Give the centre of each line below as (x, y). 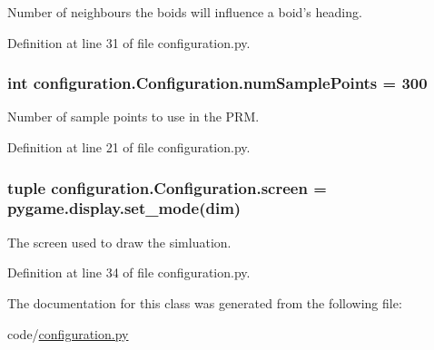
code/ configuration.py (68, 333)
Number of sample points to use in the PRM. (133, 117)
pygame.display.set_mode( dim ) (124, 208)
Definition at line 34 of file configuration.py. (129, 272)
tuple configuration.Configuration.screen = (167, 187)
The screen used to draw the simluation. (119, 242)
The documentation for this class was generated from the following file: (205, 302)
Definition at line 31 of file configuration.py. (129, 42)
